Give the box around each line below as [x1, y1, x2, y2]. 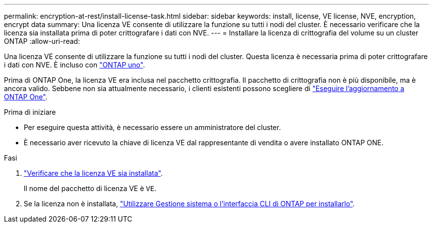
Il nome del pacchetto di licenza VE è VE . [24, 184, 157, 193]
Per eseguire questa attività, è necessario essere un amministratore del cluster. [24, 123, 281, 131]
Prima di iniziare [4, 108, 56, 116]
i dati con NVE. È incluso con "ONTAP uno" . [4, 61, 145, 69]
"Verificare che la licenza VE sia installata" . [24, 169, 163, 177]
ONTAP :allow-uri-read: [4, 37, 80, 45]
